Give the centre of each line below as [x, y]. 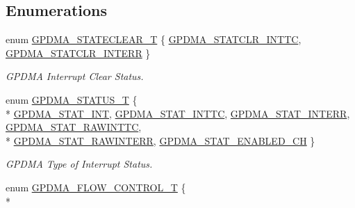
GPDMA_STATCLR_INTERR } [78, 53]
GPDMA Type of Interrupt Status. [79, 164]
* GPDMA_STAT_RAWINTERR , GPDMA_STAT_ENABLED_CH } [160, 140]
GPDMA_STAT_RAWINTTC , [74, 127]
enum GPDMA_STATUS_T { [72, 99]
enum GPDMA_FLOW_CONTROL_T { [96, 187]
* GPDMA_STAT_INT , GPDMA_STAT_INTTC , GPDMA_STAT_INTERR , [178, 113]
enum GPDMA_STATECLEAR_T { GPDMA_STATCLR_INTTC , [154, 39]
